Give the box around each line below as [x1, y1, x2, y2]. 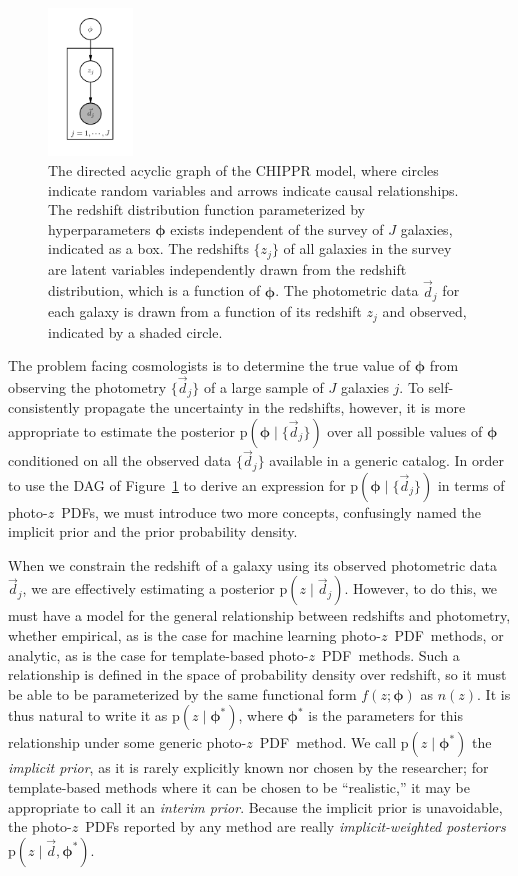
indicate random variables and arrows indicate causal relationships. [48, 179, 459, 200]
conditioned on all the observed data [8, 450, 232, 471]
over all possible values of [327, 420, 483, 441]
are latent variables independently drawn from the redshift [48, 258, 407, 279]
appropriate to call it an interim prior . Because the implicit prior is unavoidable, [8, 796, 503, 817]
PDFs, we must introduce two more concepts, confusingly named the [61, 501, 481, 522]
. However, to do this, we [344, 578, 498, 599]
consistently [8, 397, 80, 418]
